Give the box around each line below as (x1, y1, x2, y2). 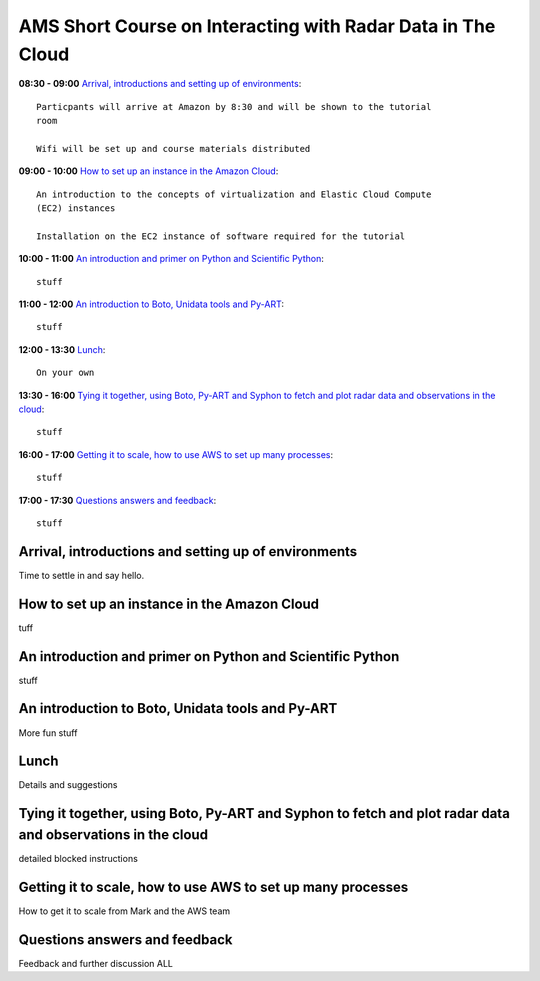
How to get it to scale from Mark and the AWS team (18, 905, 231, 917)
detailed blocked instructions (18, 852, 139, 864)
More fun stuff (18, 726, 78, 739)
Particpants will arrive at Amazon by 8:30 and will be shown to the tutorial (36, 101, 432, 112)
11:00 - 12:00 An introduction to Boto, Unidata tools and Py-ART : (18, 298, 285, 310)
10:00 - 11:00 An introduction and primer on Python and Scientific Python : (18, 253, 324, 265)
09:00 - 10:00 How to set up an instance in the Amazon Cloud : (18, 165, 279, 177)
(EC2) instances (36, 203, 116, 214)
